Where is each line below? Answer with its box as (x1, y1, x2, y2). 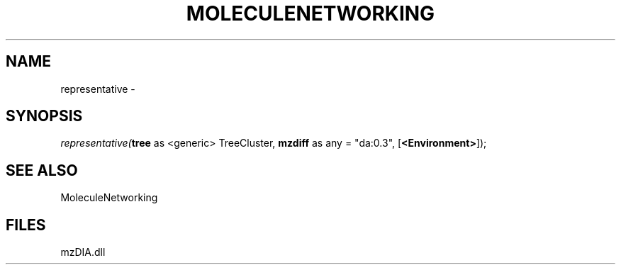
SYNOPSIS (6, 107, 83, 125)
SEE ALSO (6, 161, 78, 179)
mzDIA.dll (60, 246, 106, 259)
